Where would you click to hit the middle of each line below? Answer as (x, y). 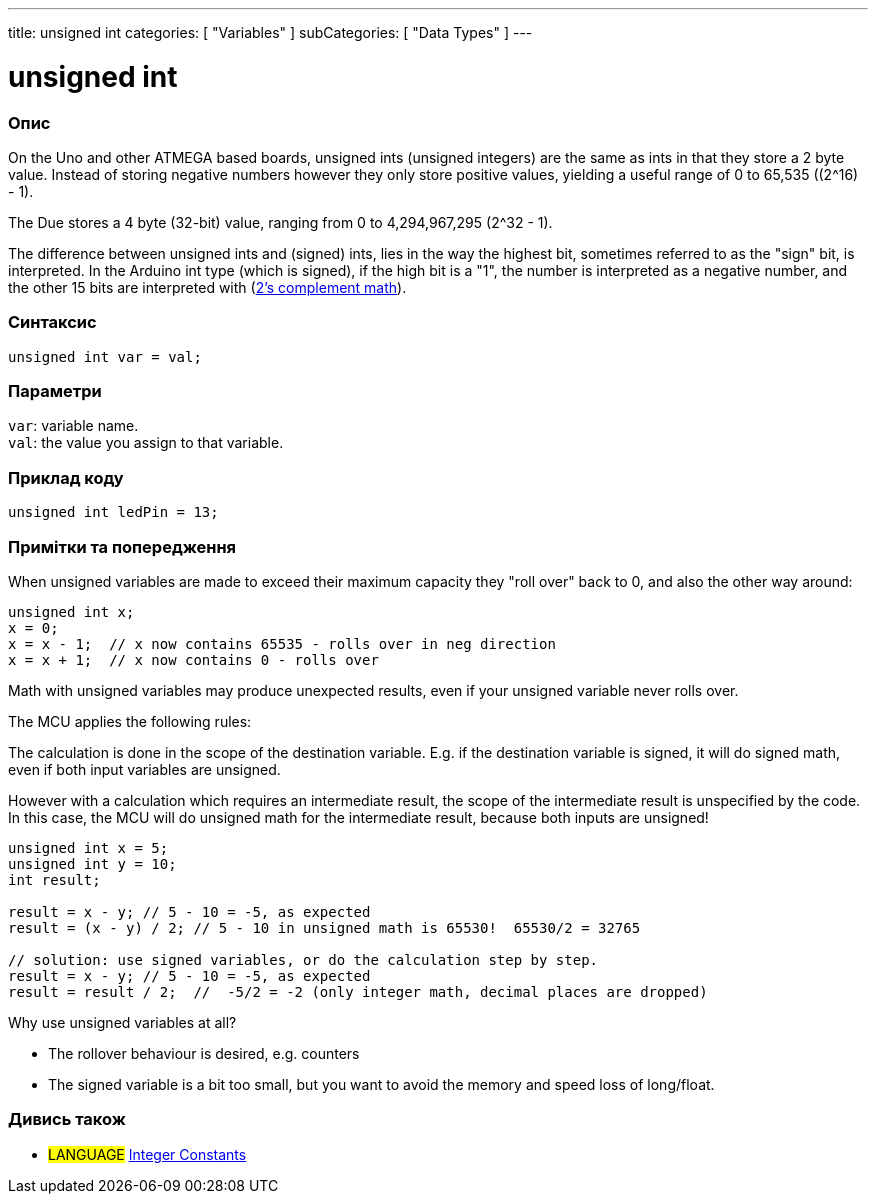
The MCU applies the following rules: (130, 721)
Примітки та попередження (122, 546)
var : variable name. (73, 426)
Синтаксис (52, 322)
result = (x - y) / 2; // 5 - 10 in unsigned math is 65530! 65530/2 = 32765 (324, 927)
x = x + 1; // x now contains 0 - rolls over (193, 659)
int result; (54, 879)
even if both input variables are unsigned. (144, 769)
